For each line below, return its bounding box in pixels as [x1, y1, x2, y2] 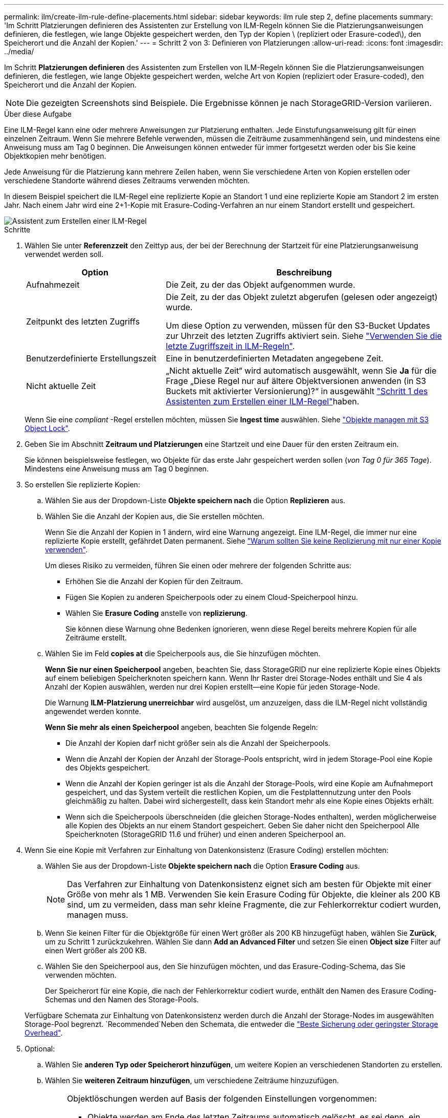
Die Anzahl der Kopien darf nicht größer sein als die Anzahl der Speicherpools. [65, 739, 330, 747]
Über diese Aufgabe [4, 110, 72, 118]
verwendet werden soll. [25, 250, 103, 259]
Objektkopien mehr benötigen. [4, 152, 106, 160]
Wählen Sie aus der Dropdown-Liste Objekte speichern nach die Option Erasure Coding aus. [45, 862, 360, 870]
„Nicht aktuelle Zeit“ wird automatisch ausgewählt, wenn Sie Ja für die [166, 365, 437, 376]
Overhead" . [25, 1028, 63, 1037]
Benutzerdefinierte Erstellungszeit [26, 353, 156, 363]
